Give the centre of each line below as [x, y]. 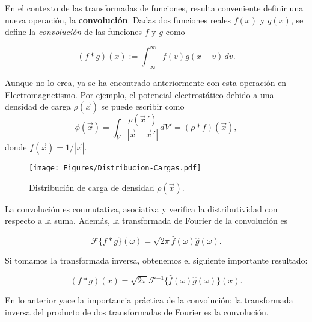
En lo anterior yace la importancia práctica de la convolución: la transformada [149, 300]
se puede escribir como [143, 106]
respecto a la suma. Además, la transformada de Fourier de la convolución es [146, 221]
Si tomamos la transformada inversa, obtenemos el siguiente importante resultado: [156, 260]
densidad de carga [38, 106]
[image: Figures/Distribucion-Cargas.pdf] [115, 168]
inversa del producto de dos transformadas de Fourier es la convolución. [137, 311]
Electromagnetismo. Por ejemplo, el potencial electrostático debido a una [139, 94]
